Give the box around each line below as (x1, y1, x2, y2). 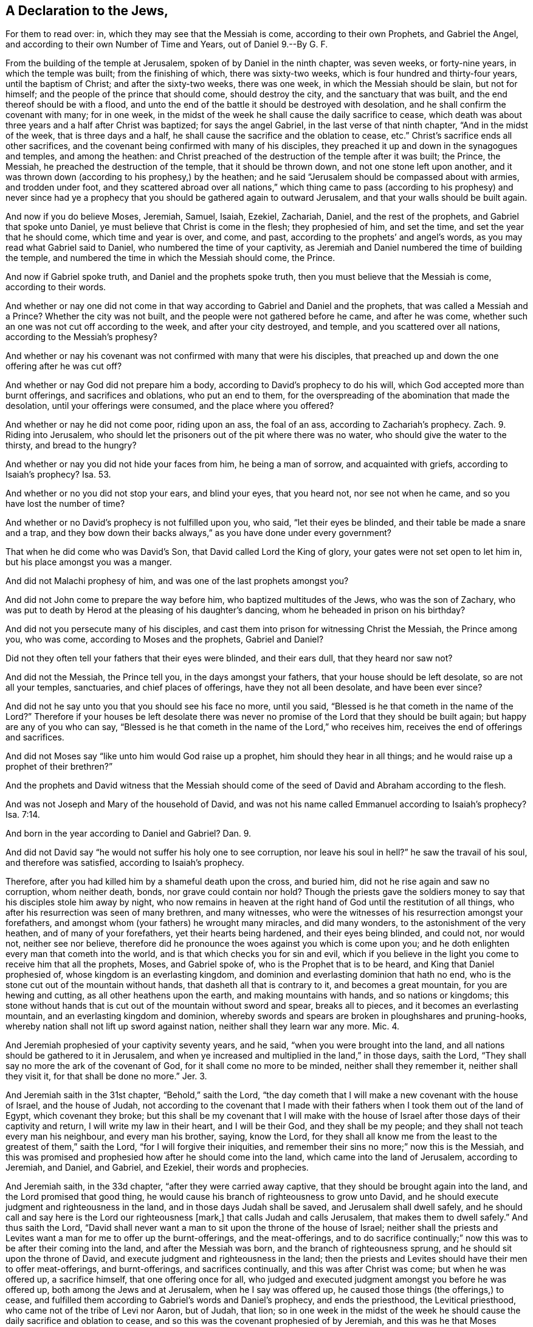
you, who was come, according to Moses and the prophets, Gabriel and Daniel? (5, 634, 324, 645)
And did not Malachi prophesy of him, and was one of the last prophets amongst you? (5, 576, 349, 587)
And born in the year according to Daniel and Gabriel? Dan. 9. (5, 828, 252, 839)
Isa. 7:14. (5, 809, 40, 820)
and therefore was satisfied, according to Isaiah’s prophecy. (5, 857, 244, 868)
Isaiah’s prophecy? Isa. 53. (5, 469, 111, 480)
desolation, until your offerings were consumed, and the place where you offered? (5, 400, 334, 411)
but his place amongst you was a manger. (5, 557, 172, 568)
